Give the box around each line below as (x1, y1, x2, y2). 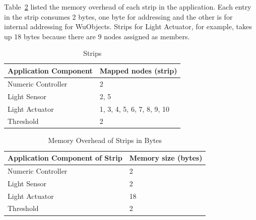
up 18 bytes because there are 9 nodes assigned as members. (4, 31, 190, 41)
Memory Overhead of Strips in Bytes (48, 135, 162, 145)
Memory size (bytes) (129, 153, 203, 163)
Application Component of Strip (8, 153, 122, 163)
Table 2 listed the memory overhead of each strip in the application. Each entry (4, 2, 251, 12)
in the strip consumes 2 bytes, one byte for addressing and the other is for (4, 11, 233, 22)
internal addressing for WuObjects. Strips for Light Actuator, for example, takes (4, 21, 252, 32)
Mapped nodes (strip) (99, 65, 177, 76)
